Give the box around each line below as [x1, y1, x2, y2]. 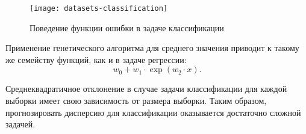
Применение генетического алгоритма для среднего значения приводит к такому [5, 41, 299, 54]
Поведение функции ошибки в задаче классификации [30, 21, 224, 34]
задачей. [5, 118, 36, 130]
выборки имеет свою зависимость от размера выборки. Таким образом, [5, 94, 267, 107]
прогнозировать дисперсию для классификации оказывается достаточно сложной [5, 106, 301, 118]
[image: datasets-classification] [30, 4, 168, 13]
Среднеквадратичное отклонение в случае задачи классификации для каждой [5, 82, 287, 95]
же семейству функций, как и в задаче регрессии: [5, 53, 187, 65]
